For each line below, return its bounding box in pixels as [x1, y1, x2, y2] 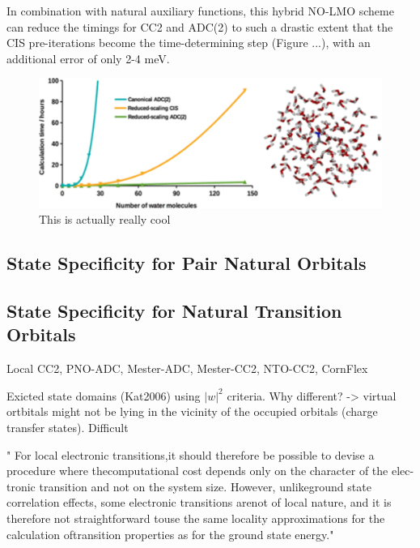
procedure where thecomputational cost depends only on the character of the [6, 462, 388, 479]
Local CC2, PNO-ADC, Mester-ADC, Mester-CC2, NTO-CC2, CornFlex [6, 360, 368, 377]
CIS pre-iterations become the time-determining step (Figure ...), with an [6, 34, 371, 51]
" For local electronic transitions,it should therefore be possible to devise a [6, 446, 375, 463]
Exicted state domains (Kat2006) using [6, 387, 201, 404]
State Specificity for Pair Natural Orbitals [6, 250, 367, 276]
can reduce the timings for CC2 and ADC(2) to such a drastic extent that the [6, 18, 393, 35]
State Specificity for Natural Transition [6, 298, 342, 323]
